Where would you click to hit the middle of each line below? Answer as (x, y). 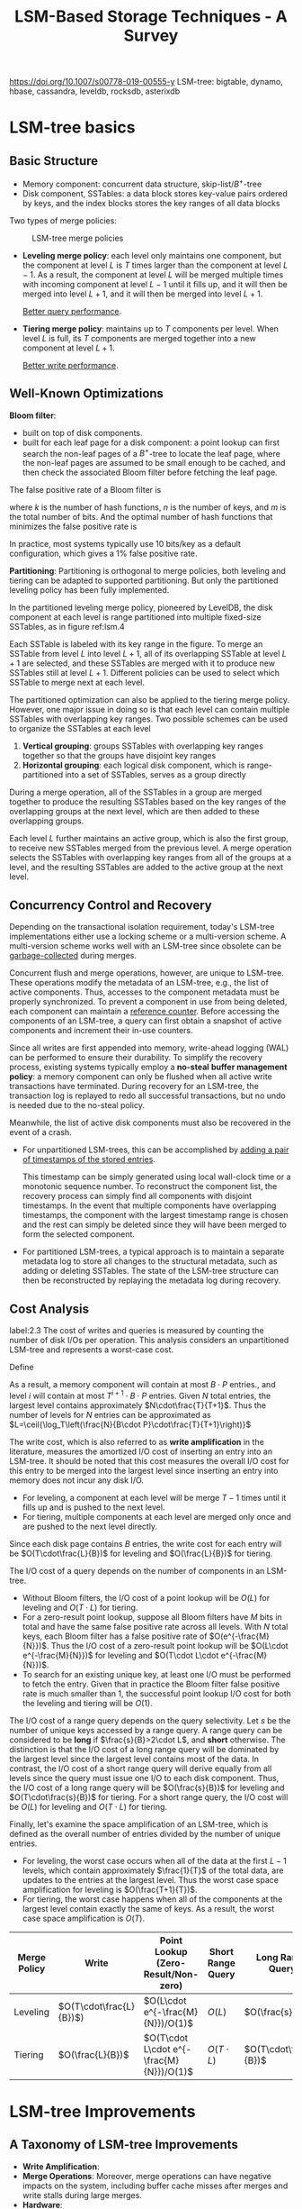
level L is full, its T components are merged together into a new (139, 338)
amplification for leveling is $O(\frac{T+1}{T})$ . (110, 1889)
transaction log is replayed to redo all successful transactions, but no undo (147, 1095)
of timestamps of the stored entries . (89, 1159)
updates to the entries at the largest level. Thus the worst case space (150, 1879)
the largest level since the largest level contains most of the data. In (134, 1759)
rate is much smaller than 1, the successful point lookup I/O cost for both (157, 1693)
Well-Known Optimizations (87, 394)
